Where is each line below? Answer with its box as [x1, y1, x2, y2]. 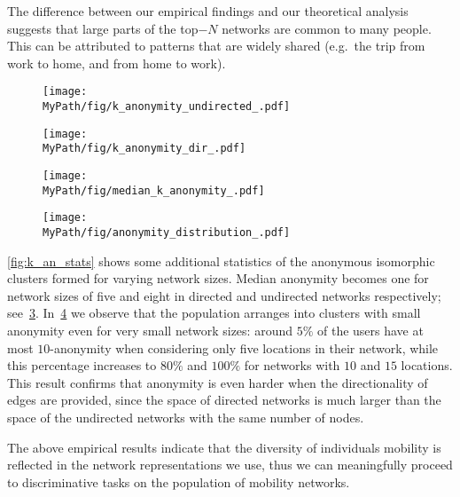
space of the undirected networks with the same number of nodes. [7, 407, 364, 426]
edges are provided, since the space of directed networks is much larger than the [7, 390, 441, 409]
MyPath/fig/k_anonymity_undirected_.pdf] [43, 100, 291, 114]
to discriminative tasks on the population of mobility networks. [7, 472, 350, 491]
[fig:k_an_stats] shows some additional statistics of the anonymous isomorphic [7, 251, 435, 270]
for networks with [244, 356, 340, 375]
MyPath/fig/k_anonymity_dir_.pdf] [43, 142, 246, 155]
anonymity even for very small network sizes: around [7, 321, 292, 339]
